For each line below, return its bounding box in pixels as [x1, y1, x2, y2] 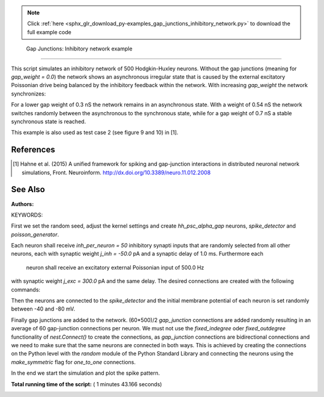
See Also [11, 184, 45, 195]
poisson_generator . [11, 231, 59, 238]
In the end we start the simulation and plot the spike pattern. [11, 369, 160, 377]
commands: [11, 286, 41, 293]
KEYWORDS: [11, 211, 43, 219]
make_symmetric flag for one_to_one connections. [11, 358, 136, 366]
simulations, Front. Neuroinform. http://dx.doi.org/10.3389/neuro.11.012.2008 [22, 169, 211, 176]
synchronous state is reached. [11, 118, 86, 125]
